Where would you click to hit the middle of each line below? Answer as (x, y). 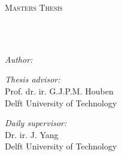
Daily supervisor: (36, 123)
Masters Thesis (34, 7)
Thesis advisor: (33, 79)
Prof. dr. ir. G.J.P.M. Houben (59, 91)
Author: (19, 59)
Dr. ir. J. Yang (32, 134)
